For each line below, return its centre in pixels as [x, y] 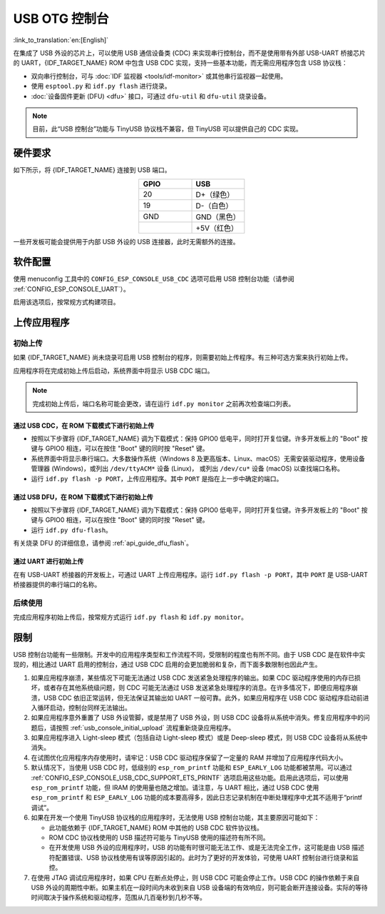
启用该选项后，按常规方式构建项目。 [66, 302]
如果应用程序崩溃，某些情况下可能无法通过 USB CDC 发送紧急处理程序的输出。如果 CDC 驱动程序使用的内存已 [193, 678]
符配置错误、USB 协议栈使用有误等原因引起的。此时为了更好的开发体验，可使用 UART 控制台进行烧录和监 [204, 858]
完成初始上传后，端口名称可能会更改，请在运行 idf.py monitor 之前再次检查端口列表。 [164, 403]
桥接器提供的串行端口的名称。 [57, 584]
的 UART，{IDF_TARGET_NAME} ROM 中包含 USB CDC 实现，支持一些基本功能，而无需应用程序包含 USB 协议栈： [181, 63]
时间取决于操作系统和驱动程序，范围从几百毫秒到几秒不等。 [118, 898]
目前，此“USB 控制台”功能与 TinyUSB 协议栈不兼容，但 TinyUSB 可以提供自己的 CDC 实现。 [167, 129]
